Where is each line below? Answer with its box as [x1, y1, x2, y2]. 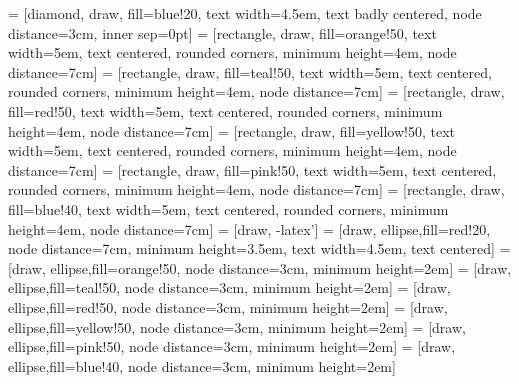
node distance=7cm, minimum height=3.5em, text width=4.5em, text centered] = [8, 238, 511, 259]
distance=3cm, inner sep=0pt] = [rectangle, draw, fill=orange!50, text [8, 22, 437, 43]
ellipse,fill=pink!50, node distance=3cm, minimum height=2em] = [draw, [8, 336, 456, 357]
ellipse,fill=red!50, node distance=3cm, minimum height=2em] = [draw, [8, 296, 448, 317]
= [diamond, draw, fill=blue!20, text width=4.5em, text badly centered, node [8, 3, 482, 23]
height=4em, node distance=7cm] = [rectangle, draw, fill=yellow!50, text [8, 120, 455, 141]
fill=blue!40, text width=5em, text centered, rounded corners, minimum [8, 198, 449, 219]
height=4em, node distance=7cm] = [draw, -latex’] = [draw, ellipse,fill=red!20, [8, 218, 491, 239]
